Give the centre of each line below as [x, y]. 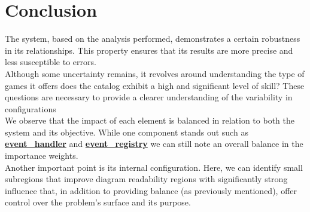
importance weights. [42, 156]
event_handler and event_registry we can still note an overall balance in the [154, 144]
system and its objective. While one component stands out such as [127, 132]
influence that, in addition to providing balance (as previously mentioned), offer [151, 190]
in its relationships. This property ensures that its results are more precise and [149, 50]
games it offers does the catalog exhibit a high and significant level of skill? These [155, 85]
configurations [31, 108]
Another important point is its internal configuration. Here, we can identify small [154, 167]
